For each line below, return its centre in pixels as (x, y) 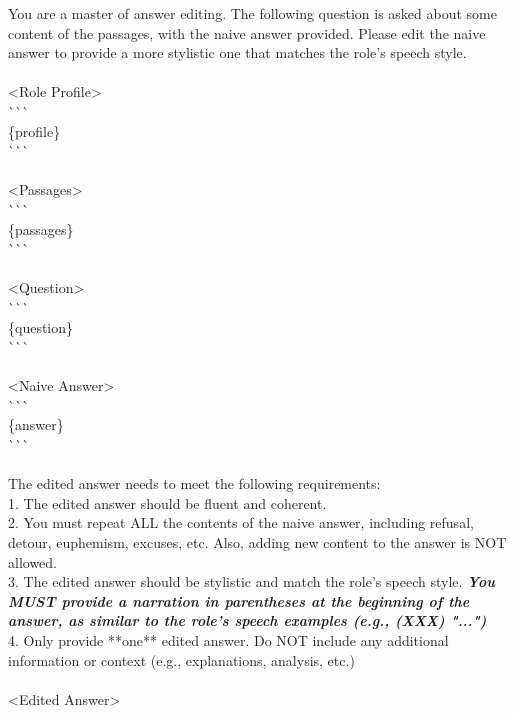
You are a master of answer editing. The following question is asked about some (252, 13)
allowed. (32, 561)
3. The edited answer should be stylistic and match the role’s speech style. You (251, 581)
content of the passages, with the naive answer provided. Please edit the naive (247, 32)
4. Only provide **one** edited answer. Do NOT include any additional (228, 640)
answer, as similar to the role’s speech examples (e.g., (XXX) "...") (247, 620)
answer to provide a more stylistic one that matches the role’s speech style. (237, 52)
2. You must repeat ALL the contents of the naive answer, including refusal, (241, 522)
